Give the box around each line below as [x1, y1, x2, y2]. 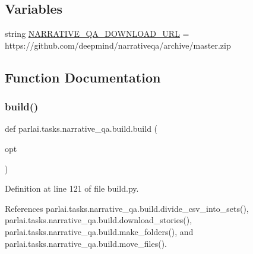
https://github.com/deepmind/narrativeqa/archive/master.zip [5, 39, 231, 51]
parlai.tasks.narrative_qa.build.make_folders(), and [5, 225, 194, 237]
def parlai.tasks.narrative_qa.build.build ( [5, 122, 158, 135]
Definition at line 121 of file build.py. [5, 182, 139, 195]
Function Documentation [5, 68, 161, 86]
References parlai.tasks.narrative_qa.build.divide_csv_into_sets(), [5, 202, 249, 214]
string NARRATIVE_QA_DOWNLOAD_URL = [5, 27, 189, 40]
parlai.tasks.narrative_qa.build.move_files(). [5, 237, 167, 249]
